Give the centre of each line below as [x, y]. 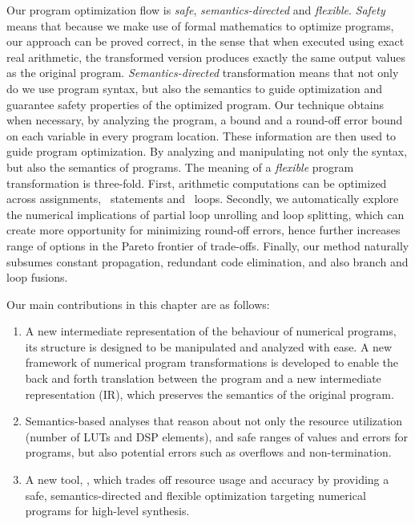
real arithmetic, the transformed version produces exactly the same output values [206, 57]
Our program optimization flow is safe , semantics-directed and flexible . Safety [196, 10]
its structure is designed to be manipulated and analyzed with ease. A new [209, 346]
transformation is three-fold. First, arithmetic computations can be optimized [197, 183]
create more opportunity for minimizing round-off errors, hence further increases [203, 230]
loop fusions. [37, 277]
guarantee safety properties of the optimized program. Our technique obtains [195, 104]
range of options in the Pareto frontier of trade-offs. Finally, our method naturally [208, 245]
